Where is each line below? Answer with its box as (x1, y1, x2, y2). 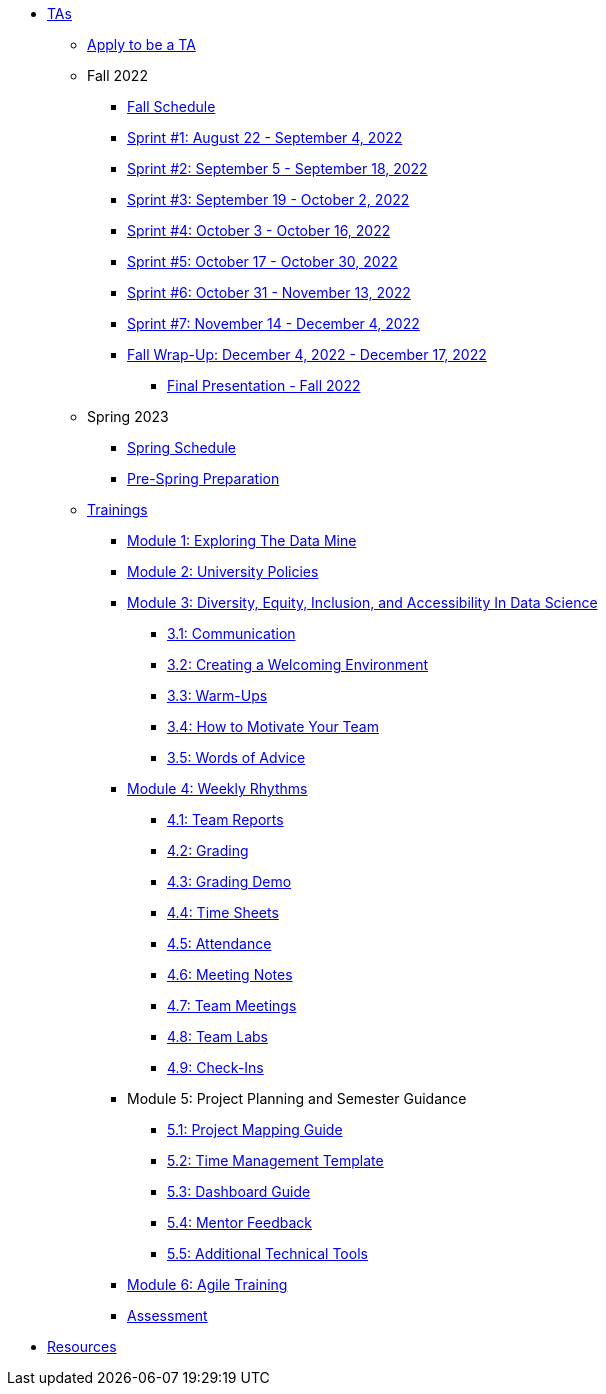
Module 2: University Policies (127, 563, 319, 580)
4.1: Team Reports (167, 811, 284, 828)
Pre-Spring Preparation (127, 470, 280, 487)
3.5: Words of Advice (167, 749, 306, 766)
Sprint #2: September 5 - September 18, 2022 (127, 160, 428, 177)
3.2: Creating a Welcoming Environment (167, 656, 429, 673)
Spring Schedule (127, 439, 236, 456)
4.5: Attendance (167, 935, 272, 952)
